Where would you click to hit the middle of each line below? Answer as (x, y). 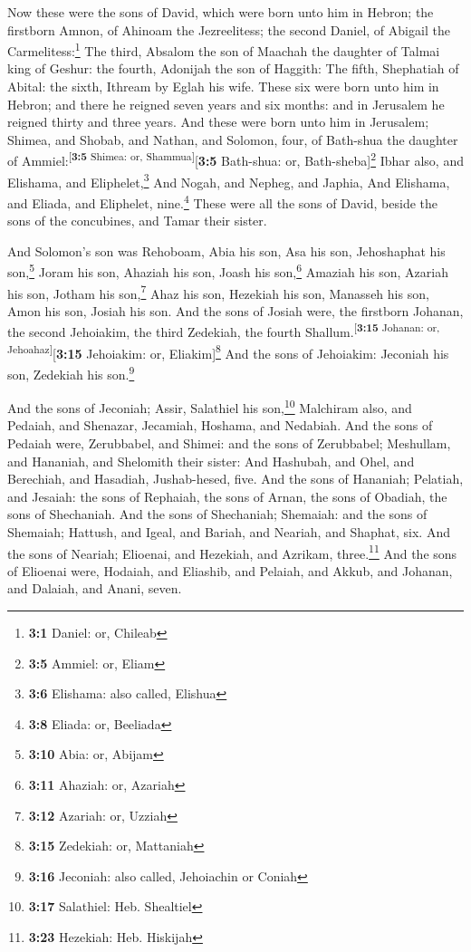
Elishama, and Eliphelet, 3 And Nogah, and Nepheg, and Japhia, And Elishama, (229, 180)
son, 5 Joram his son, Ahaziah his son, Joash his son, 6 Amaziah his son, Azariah (228, 270)
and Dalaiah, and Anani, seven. (95, 588)
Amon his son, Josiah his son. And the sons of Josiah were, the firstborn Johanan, (235, 310)
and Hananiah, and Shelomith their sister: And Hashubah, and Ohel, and (211, 461)
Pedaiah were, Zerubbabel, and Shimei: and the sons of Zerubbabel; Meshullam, (229, 443)
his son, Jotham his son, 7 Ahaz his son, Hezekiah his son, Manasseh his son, (218, 292)
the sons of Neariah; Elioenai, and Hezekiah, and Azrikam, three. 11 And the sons (232, 552)
